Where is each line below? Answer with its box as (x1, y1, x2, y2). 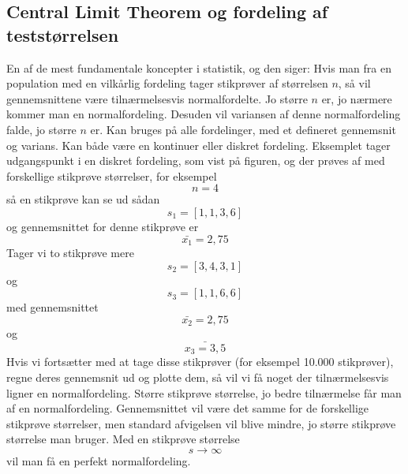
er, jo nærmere (321, 90, 392, 106)
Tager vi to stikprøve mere (6, 244, 134, 260)
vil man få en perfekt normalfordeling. (6, 453, 191, 469)
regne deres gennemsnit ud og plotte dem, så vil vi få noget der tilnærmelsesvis (6, 369, 389, 386)
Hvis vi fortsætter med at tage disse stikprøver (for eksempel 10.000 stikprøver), (6, 353, 394, 370)
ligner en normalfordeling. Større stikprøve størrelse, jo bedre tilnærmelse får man (6, 384, 402, 401)
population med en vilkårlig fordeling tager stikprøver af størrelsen (6, 75, 328, 91)
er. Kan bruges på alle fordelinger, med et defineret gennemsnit (90, 121, 396, 137)
